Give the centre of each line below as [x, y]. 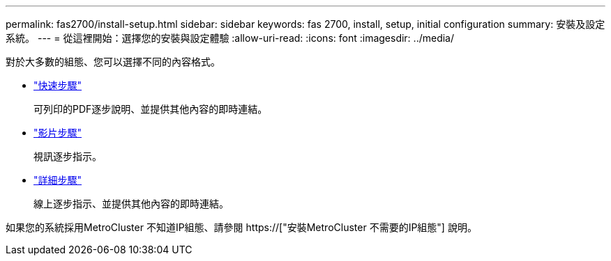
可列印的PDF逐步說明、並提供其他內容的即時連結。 [151, 109]
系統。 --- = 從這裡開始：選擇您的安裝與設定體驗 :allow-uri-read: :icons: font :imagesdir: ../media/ [230, 38]
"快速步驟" [58, 85]
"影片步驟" [58, 133]
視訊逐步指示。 [68, 156]
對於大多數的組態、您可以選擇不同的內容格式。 [113, 62]
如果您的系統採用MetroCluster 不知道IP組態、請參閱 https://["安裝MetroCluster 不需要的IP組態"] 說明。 [241, 227]
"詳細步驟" [58, 180]
